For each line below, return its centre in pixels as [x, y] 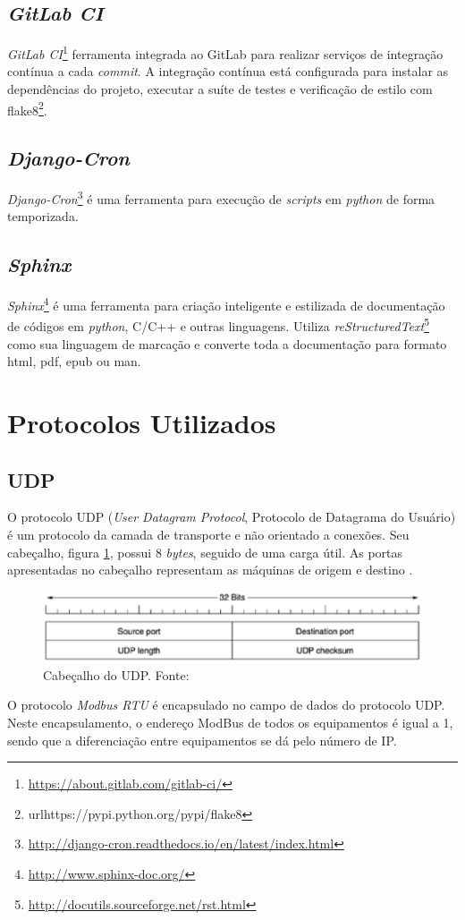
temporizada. [43, 216]
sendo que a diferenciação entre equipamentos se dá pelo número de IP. [202, 740]
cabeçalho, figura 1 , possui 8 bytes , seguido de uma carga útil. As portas [205, 552]
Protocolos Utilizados [142, 423]
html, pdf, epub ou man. [74, 361]
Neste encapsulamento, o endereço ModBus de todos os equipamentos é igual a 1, [230, 723]
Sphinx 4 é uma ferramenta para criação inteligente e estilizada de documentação [226, 304]
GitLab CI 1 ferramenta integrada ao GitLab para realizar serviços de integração [225, 52]
